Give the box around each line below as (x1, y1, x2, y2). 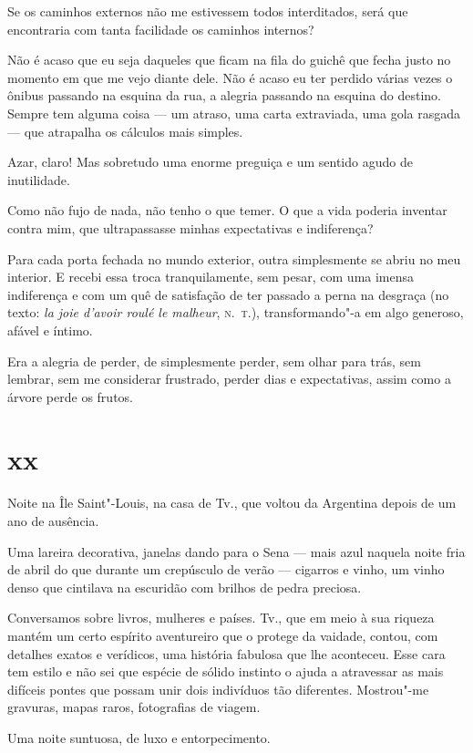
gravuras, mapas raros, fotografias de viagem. (7, 697, 261, 717)
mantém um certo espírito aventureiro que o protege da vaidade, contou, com (7, 625, 438, 645)
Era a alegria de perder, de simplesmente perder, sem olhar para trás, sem (7, 351, 421, 370)
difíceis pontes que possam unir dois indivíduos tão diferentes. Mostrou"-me (7, 679, 429, 698)
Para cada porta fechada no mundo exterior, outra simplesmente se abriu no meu (7, 249, 461, 268)
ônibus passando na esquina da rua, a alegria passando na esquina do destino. (7, 86, 441, 105)
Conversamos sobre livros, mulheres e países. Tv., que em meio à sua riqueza (7, 608, 435, 627)
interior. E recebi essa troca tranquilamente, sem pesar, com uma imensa (7, 267, 415, 286)
